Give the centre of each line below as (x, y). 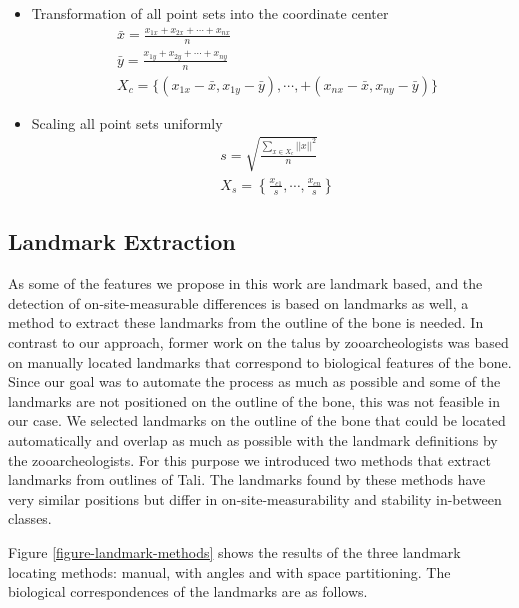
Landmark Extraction (122, 241)
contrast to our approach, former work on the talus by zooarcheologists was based (258, 341)
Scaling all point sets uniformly (127, 122)
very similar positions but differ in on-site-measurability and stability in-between (255, 498)
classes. (30, 518)
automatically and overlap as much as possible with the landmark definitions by (253, 439)
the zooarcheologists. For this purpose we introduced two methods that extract (249, 459)
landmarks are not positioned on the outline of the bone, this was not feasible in (254, 400)
